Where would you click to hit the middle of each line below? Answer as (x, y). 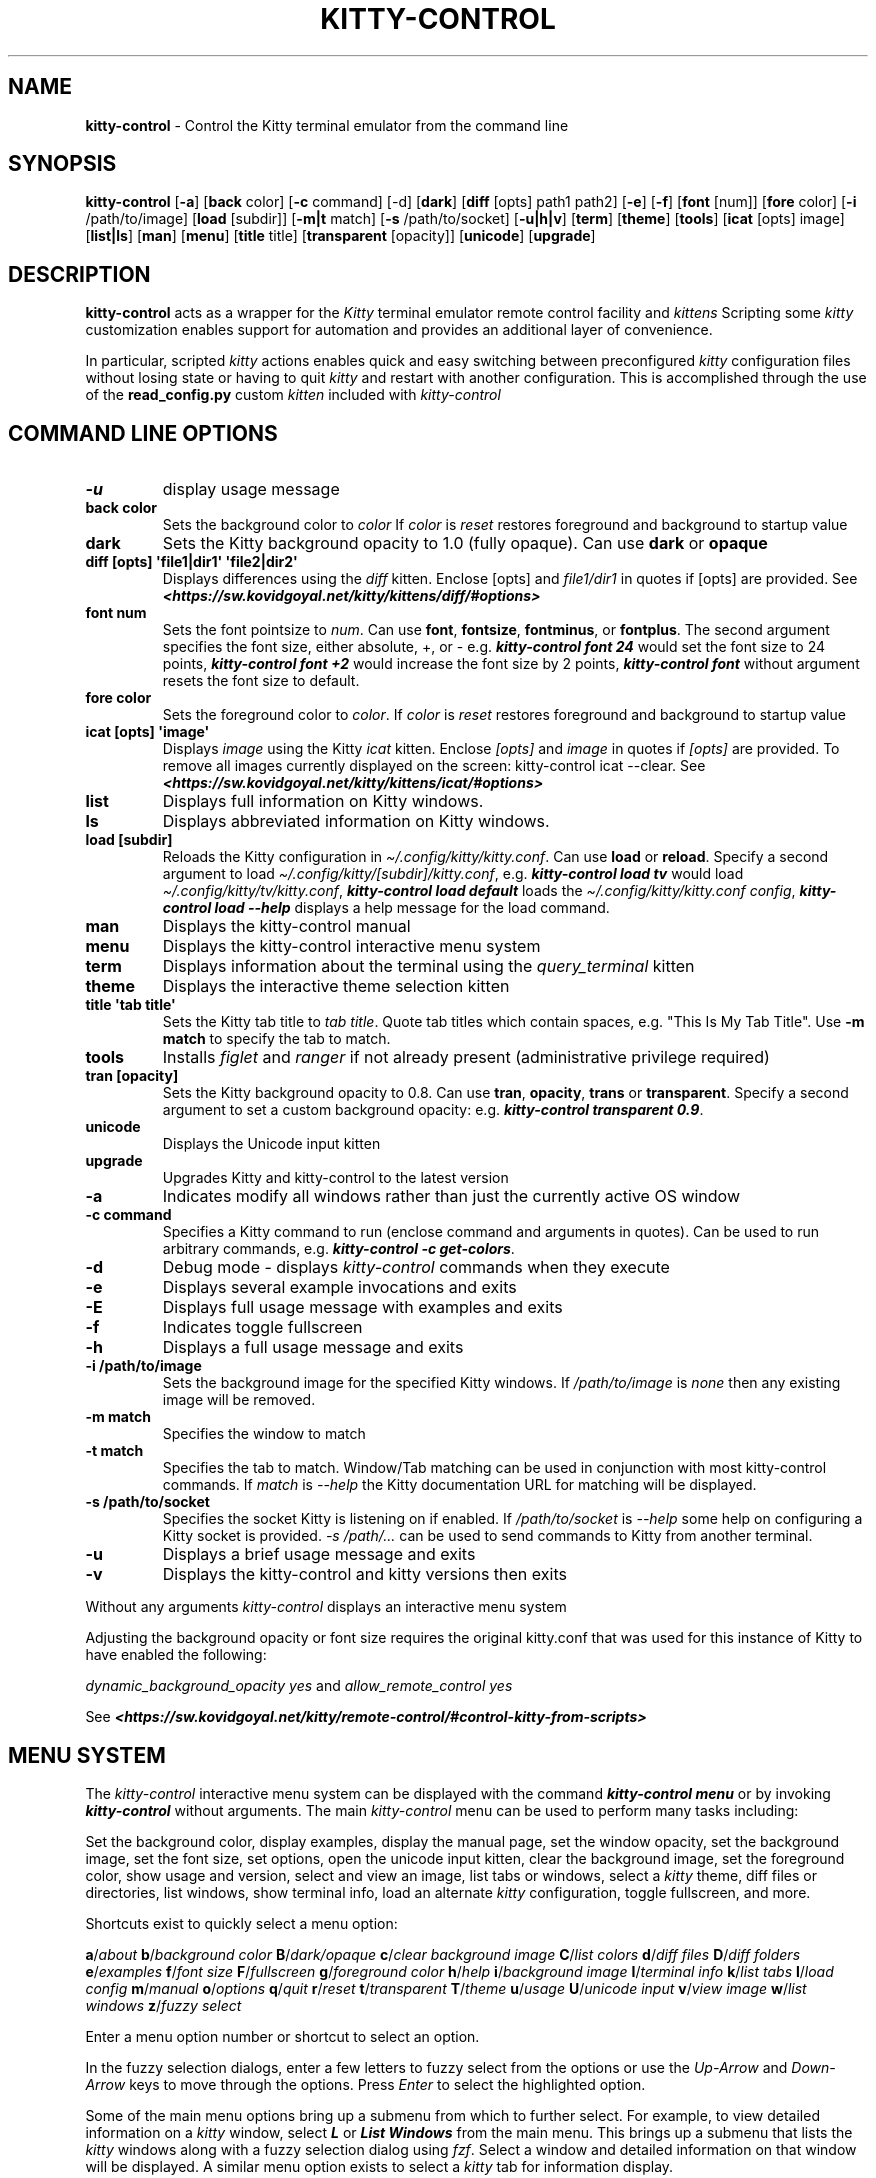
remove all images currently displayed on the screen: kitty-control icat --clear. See (434, 766)
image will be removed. (239, 1400)
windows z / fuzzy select (163, 2005)
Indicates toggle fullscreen (262, 1327)
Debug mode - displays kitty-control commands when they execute (416, 1267)
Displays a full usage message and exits (313, 1347)
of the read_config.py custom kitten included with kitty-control (293, 395)
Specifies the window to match (264, 1434)
